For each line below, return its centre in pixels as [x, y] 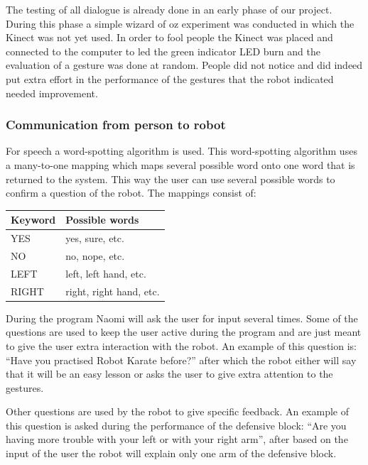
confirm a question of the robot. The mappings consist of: [131, 193]
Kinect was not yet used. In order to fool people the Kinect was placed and [169, 37]
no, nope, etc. [95, 255]
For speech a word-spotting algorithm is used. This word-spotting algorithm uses [182, 151]
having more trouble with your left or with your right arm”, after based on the [177, 439]
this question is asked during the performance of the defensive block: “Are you [176, 425]
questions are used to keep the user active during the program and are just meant [184, 332]
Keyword [33, 220]
